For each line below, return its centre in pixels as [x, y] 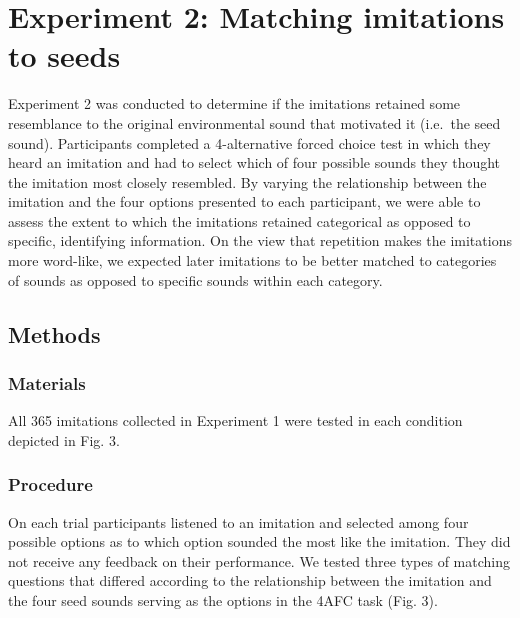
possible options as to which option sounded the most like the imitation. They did [259, 541]
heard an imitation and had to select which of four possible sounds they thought [254, 162]
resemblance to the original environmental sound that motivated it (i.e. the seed [254, 122]
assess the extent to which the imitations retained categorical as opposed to [239, 220]
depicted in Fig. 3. [64, 439]
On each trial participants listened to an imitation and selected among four [238, 521]
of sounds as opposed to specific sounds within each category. [195, 279]
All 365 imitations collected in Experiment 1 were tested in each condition [235, 420]
